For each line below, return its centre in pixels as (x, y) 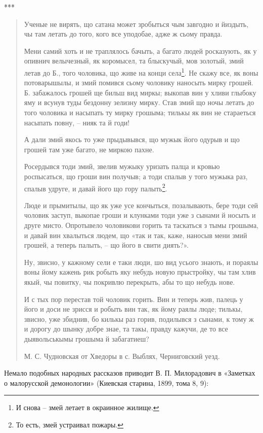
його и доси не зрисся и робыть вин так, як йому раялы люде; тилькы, (133, 309)
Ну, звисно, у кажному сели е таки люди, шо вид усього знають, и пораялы (141, 262)
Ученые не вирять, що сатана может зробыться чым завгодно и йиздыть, (136, 24)
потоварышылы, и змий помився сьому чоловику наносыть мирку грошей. (139, 82)
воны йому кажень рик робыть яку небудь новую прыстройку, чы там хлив (140, 272)
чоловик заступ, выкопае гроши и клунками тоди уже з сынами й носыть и (140, 215)
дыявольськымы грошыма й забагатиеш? (86, 338)
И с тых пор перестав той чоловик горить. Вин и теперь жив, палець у (134, 299)
